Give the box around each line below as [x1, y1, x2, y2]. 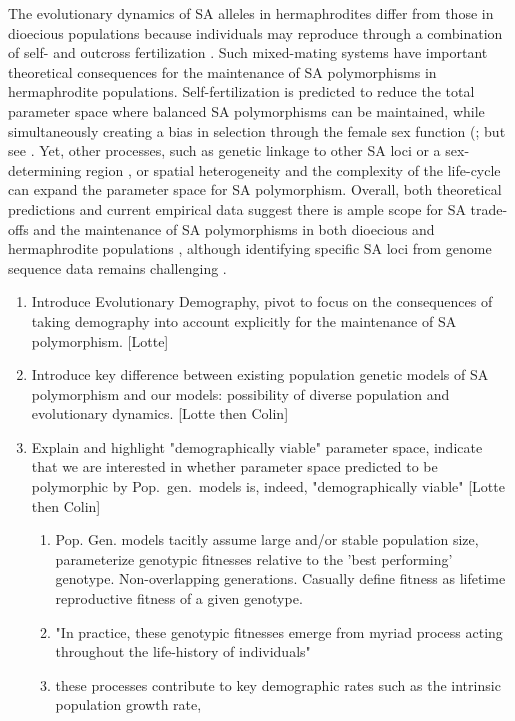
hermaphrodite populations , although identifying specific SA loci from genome [8, 238, 492, 259]
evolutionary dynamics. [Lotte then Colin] [31, 403, 289, 424]
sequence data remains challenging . [8, 257, 227, 278]
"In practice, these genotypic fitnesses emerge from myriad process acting [55, 621, 503, 642]
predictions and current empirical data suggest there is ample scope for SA [8, 198, 466, 219]
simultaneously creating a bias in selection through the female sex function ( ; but [8, 120, 506, 141]
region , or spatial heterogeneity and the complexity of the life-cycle [85, 159, 501, 180]
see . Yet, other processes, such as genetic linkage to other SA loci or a [8, 140, 441, 161]
